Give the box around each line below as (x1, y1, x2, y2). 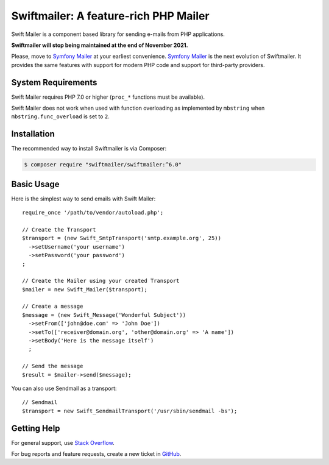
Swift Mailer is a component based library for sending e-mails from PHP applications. (11, 30, 225, 38)
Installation (11, 129, 55, 140)
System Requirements (11, 77, 97, 88)
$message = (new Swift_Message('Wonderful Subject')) (22, 311, 186, 318)
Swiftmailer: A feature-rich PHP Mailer (11, 9, 210, 23)
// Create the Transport (22, 226, 96, 233)
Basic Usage (11, 179, 60, 189)
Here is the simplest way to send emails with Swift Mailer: (11, 195, 156, 202)
